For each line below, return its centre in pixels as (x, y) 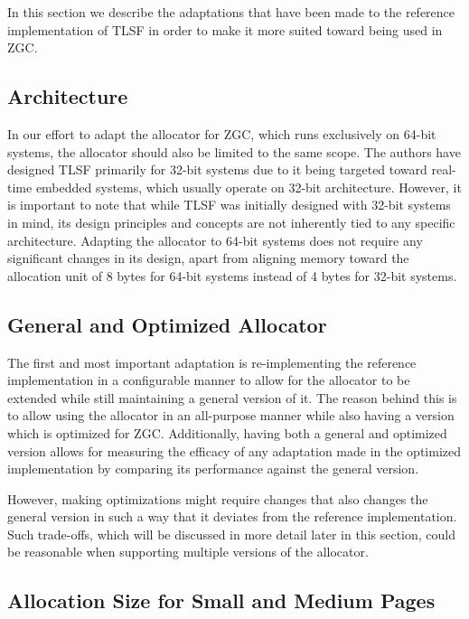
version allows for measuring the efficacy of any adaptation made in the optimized (234, 450)
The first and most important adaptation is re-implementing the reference (212, 362)
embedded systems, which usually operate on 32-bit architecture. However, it (249, 187)
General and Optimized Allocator (167, 324)
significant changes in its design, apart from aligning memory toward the (208, 258)
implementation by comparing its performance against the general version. (213, 469)
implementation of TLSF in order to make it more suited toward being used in (225, 29)
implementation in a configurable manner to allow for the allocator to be (209, 380)
